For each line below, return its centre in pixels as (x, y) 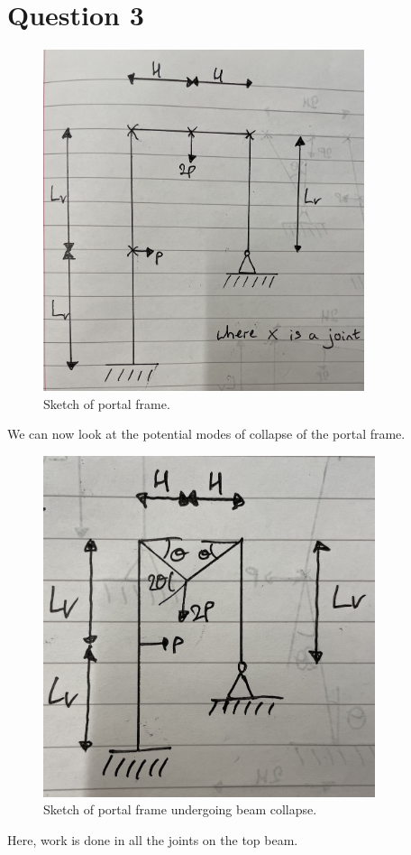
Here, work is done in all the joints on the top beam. (153, 839)
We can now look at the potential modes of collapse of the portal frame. (206, 434)
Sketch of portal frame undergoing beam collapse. (180, 809)
